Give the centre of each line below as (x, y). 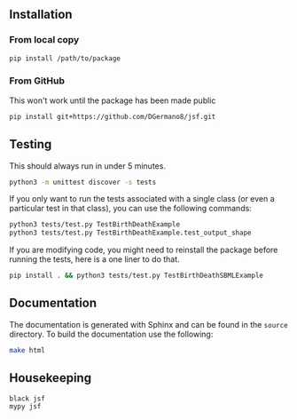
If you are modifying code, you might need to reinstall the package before (144, 250)
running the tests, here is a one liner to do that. (94, 259)
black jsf (27, 399)
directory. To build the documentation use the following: (111, 334)
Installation (41, 15)
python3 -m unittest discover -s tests (83, 182)
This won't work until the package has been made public (113, 100)
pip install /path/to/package (65, 58)
